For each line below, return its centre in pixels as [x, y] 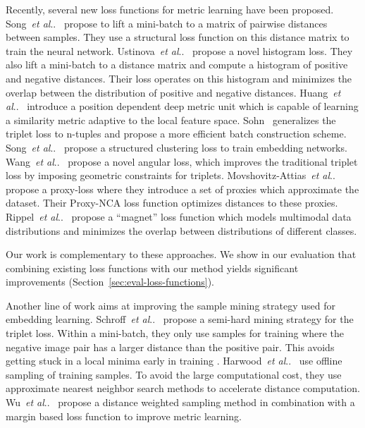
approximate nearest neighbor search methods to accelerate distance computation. [183, 388]
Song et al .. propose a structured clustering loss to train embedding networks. [177, 147]
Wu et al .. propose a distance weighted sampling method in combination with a [180, 402]
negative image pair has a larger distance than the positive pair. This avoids [170, 347]
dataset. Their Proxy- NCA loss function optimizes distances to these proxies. [172, 203]
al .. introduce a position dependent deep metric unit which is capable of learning [182, 106]
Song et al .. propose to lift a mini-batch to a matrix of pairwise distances [167, 23]
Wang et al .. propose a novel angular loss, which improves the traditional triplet [182, 161]
